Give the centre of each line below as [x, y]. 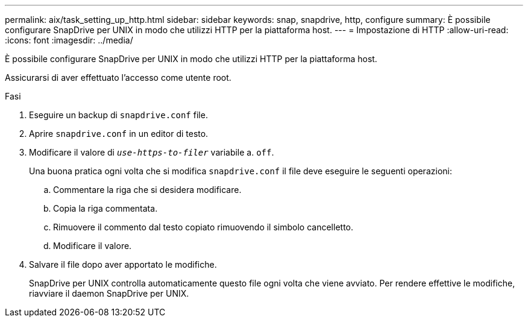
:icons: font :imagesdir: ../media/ [69, 40]
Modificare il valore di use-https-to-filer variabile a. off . [152, 152]
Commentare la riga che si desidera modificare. [147, 190]
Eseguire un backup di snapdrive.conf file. [118, 115]
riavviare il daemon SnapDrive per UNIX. [109, 293]
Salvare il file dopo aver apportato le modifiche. [123, 264]
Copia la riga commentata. [105, 208]
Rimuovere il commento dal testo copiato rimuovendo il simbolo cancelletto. [203, 227]
